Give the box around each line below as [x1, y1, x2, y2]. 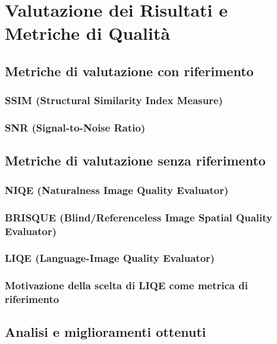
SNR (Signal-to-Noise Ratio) [5, 120, 146, 135]
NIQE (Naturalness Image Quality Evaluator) [5, 182, 229, 197]
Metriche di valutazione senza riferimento [5, 151, 266, 170]
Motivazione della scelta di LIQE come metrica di [5, 278, 248, 293]
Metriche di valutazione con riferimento [5, 61, 254, 80]
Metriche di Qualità [5, 21, 171, 45]
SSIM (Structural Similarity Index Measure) [5, 93, 223, 108]
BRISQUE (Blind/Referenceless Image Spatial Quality [5, 209, 272, 224]
